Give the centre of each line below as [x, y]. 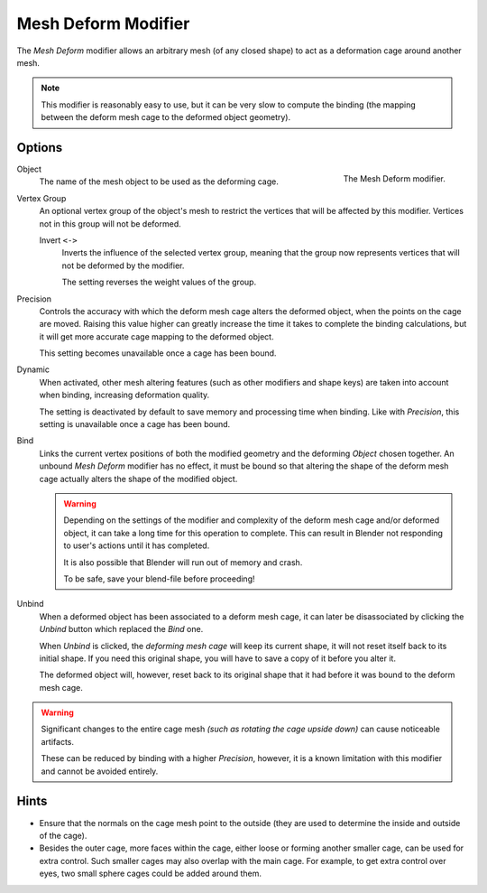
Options [40, 148]
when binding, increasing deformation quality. [124, 395]
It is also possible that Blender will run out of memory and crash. [183, 562]
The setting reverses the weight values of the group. [159, 282]
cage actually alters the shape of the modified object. [138, 479]
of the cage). [63, 835]
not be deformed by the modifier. [123, 265]
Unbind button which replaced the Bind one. [121, 629]
